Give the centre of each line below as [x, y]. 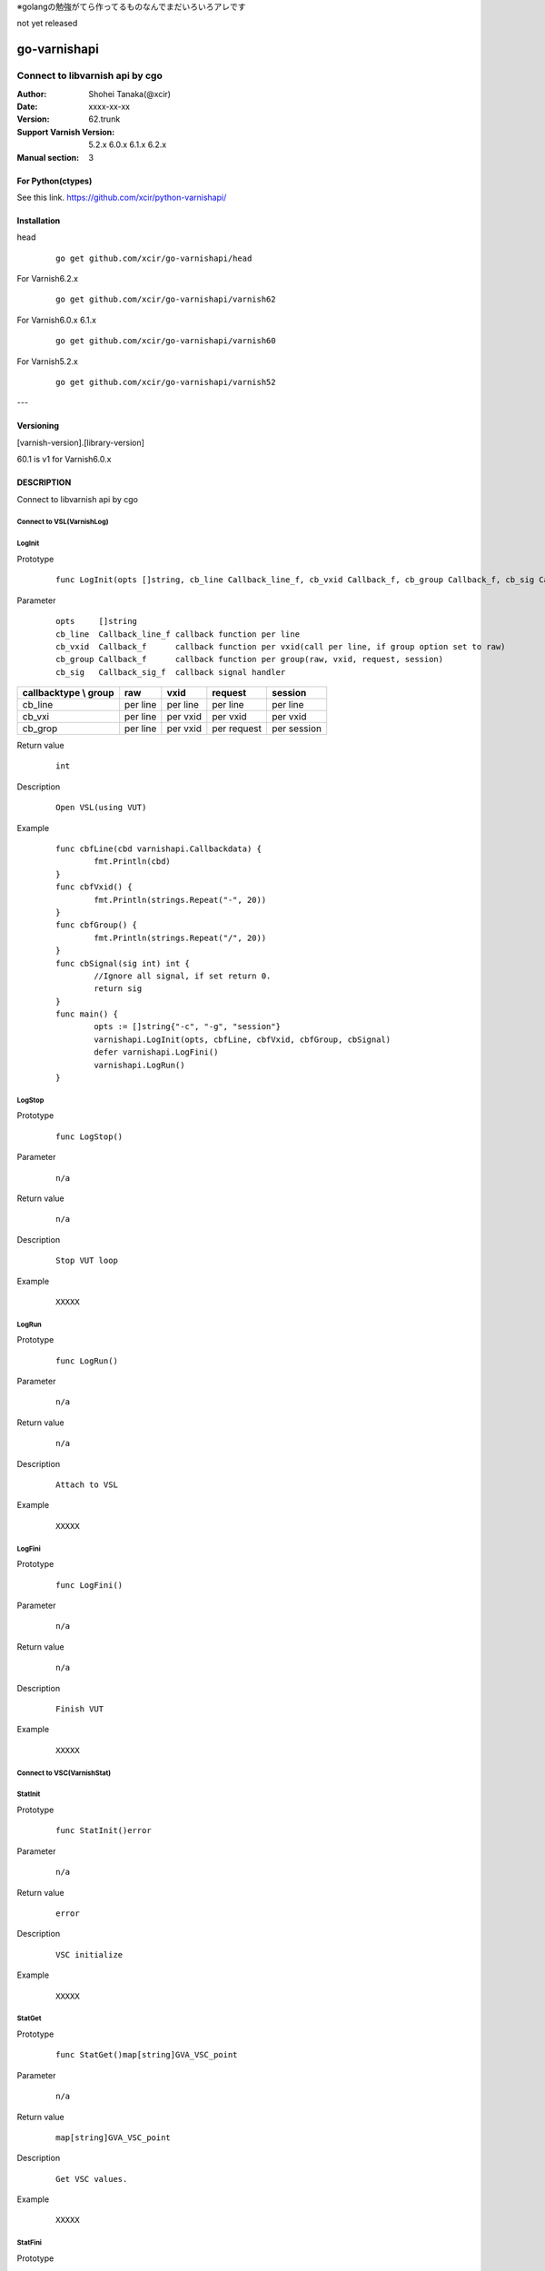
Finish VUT [80, 1709]
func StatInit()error [104, 1831]
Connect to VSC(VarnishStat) [64, 1773]
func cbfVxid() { [94, 887]
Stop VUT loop [87, 1261]
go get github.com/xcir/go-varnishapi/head [154, 258]
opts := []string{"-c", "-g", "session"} [188, 1027]
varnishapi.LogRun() [139, 1065]
